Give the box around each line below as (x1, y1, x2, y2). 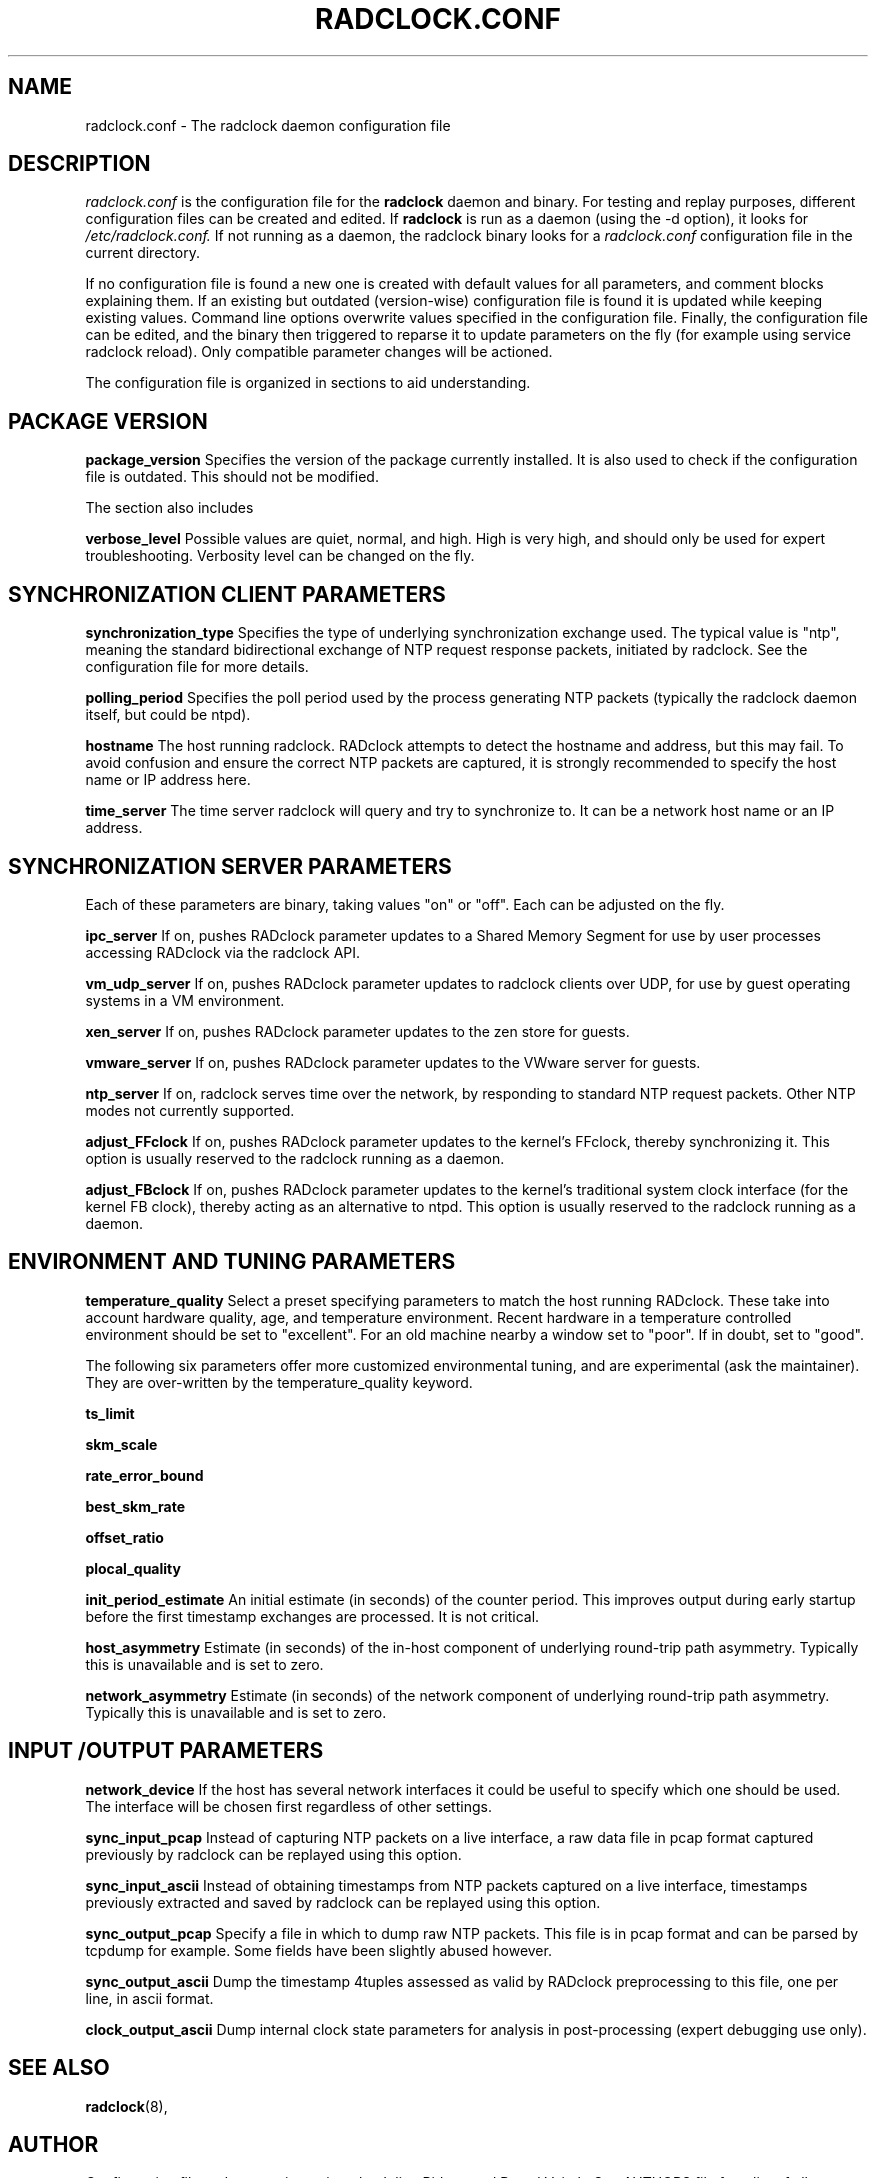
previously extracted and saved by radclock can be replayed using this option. (85, 1893, 601, 1911)
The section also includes (85, 499, 254, 517)
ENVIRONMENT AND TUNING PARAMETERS (8, 1249, 456, 1275)
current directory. (85, 244, 200, 262)
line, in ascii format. (85, 1989, 214, 2007)
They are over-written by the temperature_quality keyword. (85, 1373, 473, 1391)
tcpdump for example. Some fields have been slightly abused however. (85, 1941, 552, 1959)
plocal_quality (85, 1559, 181, 1577)
